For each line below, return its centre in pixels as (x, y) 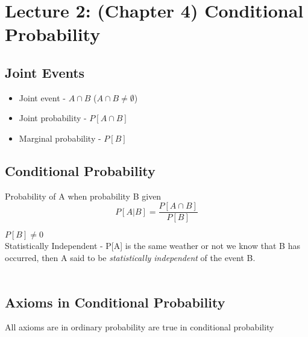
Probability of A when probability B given (83, 196)
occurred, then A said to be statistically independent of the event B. (130, 257)
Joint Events (45, 72)
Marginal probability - (60, 138)
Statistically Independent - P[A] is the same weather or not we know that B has (152, 246)
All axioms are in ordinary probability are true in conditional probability (140, 327)
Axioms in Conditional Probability (115, 302)
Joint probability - (53, 118)
